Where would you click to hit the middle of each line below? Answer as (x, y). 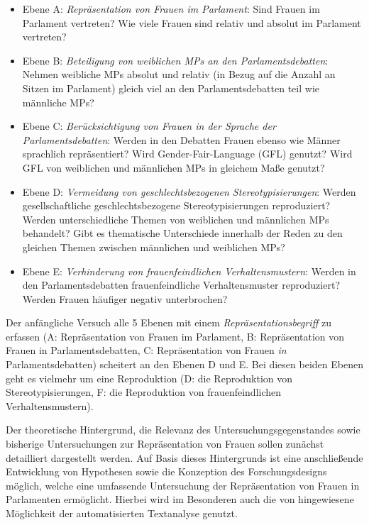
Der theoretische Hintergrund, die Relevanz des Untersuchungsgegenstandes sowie (183, 430)
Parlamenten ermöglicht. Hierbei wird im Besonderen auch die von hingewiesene (180, 499)
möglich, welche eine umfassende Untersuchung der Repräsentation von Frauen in (183, 485)
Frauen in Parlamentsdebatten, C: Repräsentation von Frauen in (146, 350)
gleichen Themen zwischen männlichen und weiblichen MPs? (154, 247)
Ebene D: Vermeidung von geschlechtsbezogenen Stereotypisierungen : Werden (189, 191)
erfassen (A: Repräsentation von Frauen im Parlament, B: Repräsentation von (175, 336)
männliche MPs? (58, 102)
